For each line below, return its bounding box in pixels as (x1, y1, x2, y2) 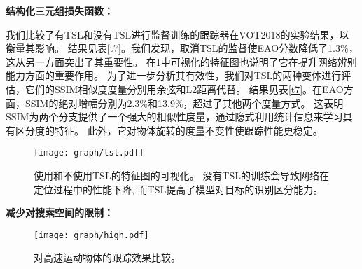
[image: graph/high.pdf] (34, 230, 149, 240)
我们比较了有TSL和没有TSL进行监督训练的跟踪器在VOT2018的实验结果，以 (6, 27, 349, 41)
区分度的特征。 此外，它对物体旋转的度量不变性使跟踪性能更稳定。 (15, 123, 323, 137)
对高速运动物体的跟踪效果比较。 (34, 250, 181, 265)
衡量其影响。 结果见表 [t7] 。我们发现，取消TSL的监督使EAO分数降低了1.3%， (6, 41, 358, 55)
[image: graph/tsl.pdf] (34, 148, 144, 158)
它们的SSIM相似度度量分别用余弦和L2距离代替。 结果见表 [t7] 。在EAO (25, 81, 344, 96)
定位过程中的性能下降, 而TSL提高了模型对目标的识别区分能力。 (34, 181, 323, 196)
